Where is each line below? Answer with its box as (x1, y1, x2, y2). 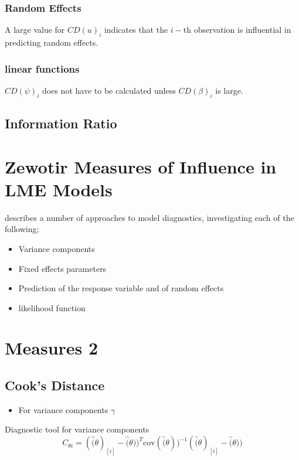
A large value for (5, 23, 65, 36)
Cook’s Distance (5, 376, 105, 394)
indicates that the (104, 23, 168, 36)
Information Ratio (5, 114, 117, 132)
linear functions (5, 61, 80, 76)
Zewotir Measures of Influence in (5, 154, 277, 178)
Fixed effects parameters (18, 262, 107, 274)
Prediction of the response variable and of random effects (18, 282, 224, 294)
